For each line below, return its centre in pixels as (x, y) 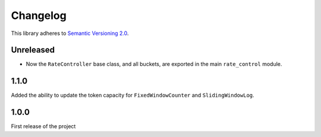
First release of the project (43, 126)
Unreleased (33, 50)
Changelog (39, 15)
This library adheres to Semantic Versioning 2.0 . (70, 33)
